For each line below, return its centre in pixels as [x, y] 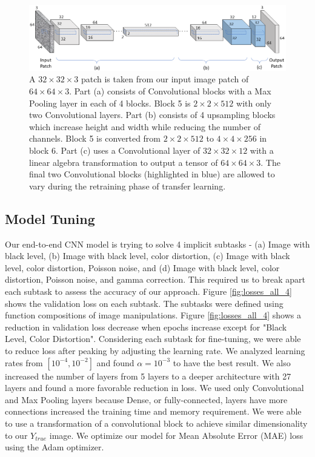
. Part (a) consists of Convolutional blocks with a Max [170, 91]
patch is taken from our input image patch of [165, 79]
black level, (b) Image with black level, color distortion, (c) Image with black [148, 256]
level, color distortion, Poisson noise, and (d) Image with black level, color [142, 267]
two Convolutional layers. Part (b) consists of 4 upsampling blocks [152, 115]
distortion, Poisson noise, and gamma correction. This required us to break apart [155, 279]
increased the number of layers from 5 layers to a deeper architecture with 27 [148, 376]
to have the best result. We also [232, 362]
